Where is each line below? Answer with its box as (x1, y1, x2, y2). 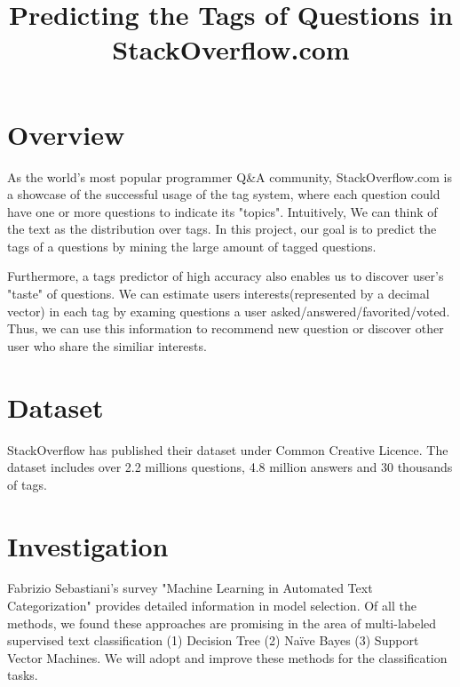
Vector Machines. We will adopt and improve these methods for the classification (7, 648, 448, 667)
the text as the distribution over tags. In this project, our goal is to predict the (7, 220, 437, 238)
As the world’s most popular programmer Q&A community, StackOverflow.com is (7, 167, 453, 186)
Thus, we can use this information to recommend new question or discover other (7, 319, 444, 338)
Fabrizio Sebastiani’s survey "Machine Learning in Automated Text (7, 579, 373, 597)
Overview (7, 116, 125, 152)
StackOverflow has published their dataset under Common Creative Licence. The (7, 440, 448, 459)
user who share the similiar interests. (7, 336, 207, 355)
